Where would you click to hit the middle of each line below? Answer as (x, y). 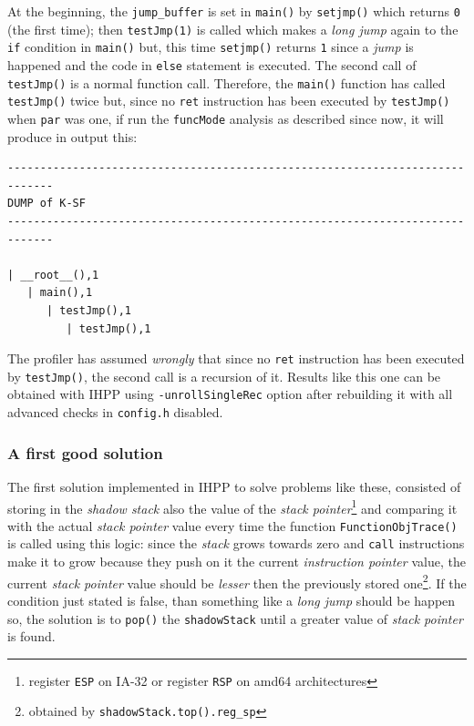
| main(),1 (60, 293)
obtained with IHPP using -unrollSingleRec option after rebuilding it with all (230, 394)
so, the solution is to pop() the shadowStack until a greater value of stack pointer (235, 618)
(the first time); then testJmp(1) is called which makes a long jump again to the (233, 29)
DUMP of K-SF (46, 204)
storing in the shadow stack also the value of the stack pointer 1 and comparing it (232, 506)
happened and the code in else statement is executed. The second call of (212, 64)
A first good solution (85, 452)
